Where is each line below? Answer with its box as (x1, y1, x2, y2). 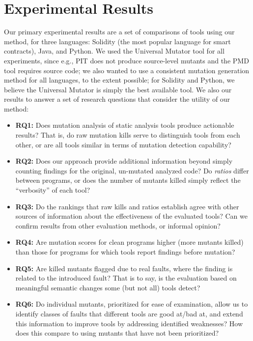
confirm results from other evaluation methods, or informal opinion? (15, 220, 221, 230)
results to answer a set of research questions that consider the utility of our (4, 94, 230, 104)
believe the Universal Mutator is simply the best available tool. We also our (4, 84, 232, 94)
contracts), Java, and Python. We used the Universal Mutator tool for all (4, 46, 225, 56)
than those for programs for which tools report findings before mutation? (15, 247, 235, 256)
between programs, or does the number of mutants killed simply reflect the (15, 175, 241, 185)
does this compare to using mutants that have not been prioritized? (15, 328, 219, 338)
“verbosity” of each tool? (15, 185, 90, 195)
